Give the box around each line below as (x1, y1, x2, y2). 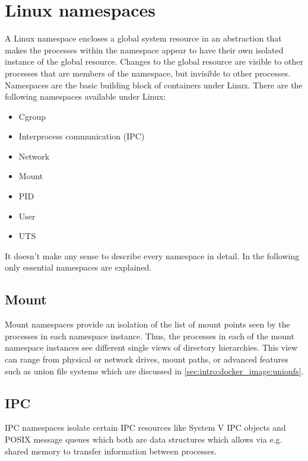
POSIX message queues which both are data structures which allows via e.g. (5, 433, 282, 445)
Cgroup (18, 110, 46, 122)
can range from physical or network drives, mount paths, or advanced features (5, 353, 288, 365)
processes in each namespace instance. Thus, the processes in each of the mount (5, 329, 294, 342)
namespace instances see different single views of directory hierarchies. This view (5, 341, 298, 354)
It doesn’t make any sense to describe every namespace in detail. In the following (5, 249, 300, 262)
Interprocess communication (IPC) (18, 130, 145, 142)
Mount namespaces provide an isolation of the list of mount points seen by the (5, 318, 290, 330)
